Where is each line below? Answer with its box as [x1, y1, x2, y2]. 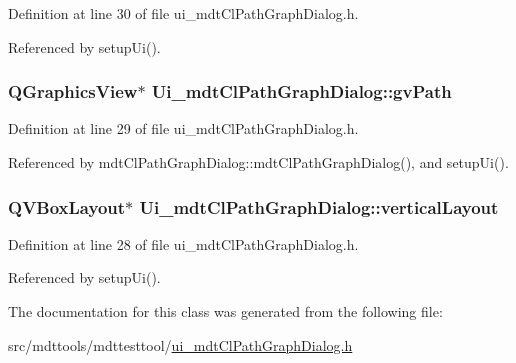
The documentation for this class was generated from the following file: [8, 301, 443, 321]
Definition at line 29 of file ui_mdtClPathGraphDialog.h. [8, 118, 359, 139]
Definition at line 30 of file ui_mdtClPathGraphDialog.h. [8, 3, 359, 23]
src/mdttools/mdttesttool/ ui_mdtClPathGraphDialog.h [8, 334, 353, 355]
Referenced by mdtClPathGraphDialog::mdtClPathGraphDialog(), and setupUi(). [8, 152, 509, 172]
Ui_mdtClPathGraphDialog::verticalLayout [139, 194, 499, 219]
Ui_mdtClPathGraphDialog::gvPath [151, 79, 452, 104]
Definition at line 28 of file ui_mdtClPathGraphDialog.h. [8, 233, 359, 254]
